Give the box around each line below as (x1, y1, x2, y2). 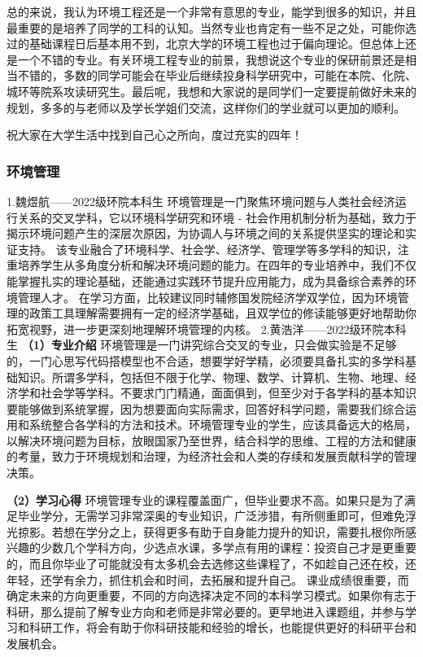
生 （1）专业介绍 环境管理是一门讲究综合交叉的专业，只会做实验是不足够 (7, 336, 397, 353)
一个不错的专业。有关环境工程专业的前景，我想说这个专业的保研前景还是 (17, 50, 405, 68)
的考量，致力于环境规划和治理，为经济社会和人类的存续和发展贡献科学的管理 (7, 448, 416, 465)
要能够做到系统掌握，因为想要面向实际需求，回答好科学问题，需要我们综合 (7, 400, 405, 417)
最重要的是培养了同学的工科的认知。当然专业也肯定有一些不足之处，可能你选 (7, 19, 416, 36)
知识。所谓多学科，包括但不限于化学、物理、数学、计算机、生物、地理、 (17, 368, 405, 385)
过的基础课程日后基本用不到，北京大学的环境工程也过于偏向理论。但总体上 (7, 35, 405, 52)
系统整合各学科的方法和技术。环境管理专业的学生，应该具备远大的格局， (28, 416, 416, 433)
